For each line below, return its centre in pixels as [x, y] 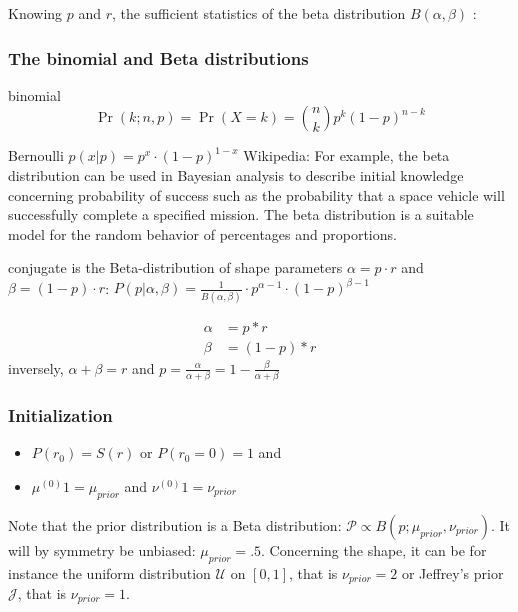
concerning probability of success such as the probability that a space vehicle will [256, 194]
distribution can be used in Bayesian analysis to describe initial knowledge [236, 175]
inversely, [36, 367]
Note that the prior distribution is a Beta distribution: [175, 524]
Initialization [60, 415]
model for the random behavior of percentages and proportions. [202, 233]
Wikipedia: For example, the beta [346, 155]
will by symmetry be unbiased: [102, 549]
